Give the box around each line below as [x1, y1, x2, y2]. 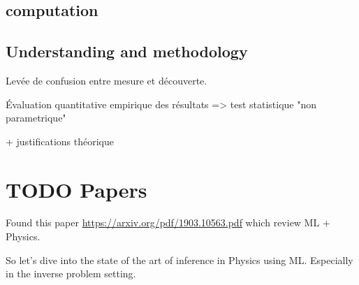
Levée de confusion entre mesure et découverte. [6, 73, 207, 87]
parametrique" [6, 110, 66, 125]
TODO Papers [6, 175, 147, 203]
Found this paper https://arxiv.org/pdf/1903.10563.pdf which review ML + [6, 215, 330, 230]
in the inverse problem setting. [6, 266, 136, 281]
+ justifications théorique [6, 133, 114, 148]
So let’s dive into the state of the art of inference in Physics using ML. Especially [6, 252, 353, 267]
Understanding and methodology [6, 41, 248, 62]
